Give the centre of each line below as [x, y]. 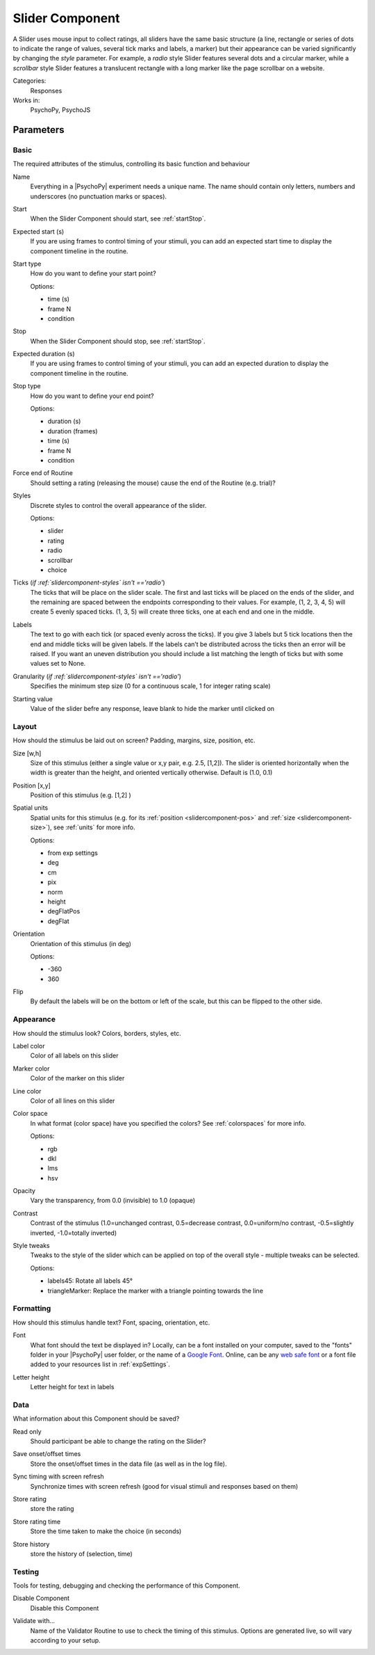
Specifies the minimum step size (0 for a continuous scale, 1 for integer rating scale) [150, 686]
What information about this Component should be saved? [96, 1418]
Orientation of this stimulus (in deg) [81, 943]
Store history [31, 1544]
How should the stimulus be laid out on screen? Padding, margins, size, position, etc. [134, 740]
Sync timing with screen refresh [58, 1477]
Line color [27, 1091]
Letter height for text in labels [72, 1387]
